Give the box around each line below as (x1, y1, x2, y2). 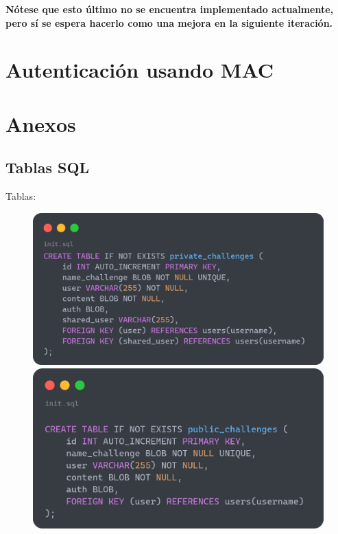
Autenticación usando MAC (5, 56, 274, 84)
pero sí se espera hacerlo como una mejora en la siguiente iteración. (5, 15, 333, 30)
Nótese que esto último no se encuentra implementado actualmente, (5, 2, 334, 16)
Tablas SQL (5, 157, 90, 178)
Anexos (5, 109, 76, 137)
